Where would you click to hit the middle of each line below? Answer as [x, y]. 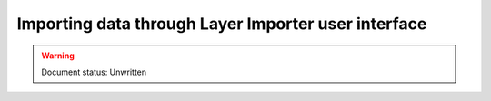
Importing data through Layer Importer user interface [222, 24]
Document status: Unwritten [94, 72]
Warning [58, 56]
